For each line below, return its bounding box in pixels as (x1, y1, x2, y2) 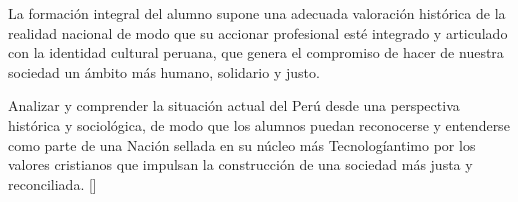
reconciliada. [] (8, 173, 97, 194)
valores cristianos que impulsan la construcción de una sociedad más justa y (8, 154, 473, 175)
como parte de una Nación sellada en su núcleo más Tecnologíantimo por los (8, 134, 476, 155)
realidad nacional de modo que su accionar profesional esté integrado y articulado (8, 22, 508, 43)
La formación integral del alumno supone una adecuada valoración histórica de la (8, 3, 506, 23)
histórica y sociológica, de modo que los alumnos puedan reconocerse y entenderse (8, 114, 510, 135)
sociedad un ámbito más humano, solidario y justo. (8, 61, 320, 82)
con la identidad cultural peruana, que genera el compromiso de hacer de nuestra (8, 42, 504, 63)
